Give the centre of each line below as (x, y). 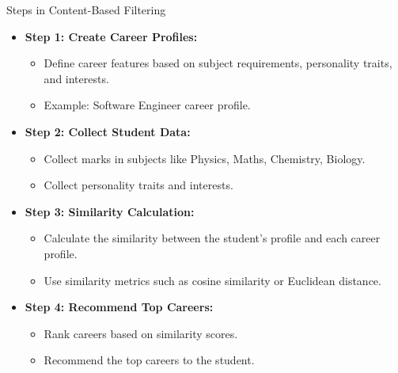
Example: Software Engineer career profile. (147, 105)
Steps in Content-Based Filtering (86, 10)
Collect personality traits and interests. (138, 185)
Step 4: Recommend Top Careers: (119, 307)
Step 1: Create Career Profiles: (111, 36)
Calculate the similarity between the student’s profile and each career (212, 238)
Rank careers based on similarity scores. (141, 333)
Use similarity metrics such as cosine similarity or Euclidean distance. (212, 280)
